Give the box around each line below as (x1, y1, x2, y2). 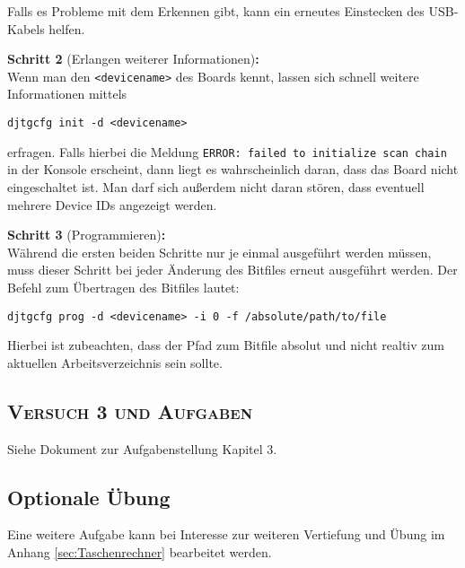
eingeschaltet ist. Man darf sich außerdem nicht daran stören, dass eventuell (7, 177, 425, 196)
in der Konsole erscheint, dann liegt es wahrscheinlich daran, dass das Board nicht (7, 160, 459, 179)
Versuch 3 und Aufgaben (7, 397, 253, 424)
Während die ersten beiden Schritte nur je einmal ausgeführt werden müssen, (7, 242, 432, 261)
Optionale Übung (7, 483, 171, 511)
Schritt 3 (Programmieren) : (7, 225, 166, 244)
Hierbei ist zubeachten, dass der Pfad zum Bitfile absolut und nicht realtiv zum (7, 336, 444, 354)
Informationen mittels (7, 84, 127, 103)
